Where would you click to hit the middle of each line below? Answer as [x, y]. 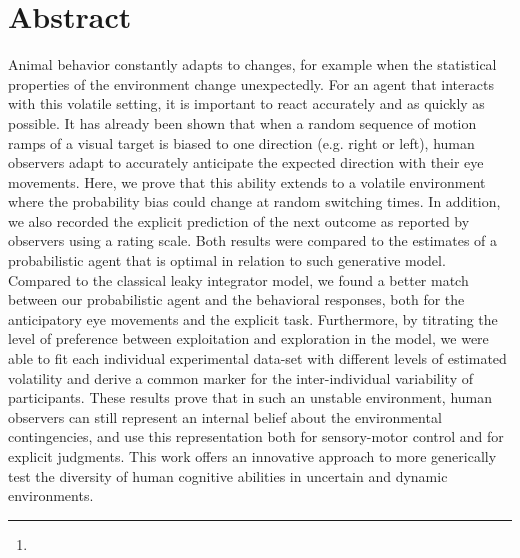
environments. [51, 495]
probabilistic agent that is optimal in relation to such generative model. [227, 260]
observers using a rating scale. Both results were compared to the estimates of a [253, 240]
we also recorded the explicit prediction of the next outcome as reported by [239, 220]
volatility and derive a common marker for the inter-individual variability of [241, 377]
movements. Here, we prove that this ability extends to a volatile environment [247, 181]
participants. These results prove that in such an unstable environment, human [250, 397]
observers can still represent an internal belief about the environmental [225, 416]
